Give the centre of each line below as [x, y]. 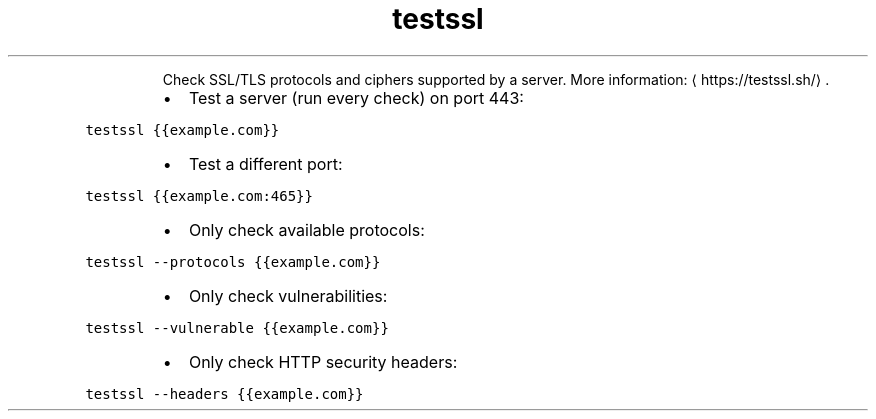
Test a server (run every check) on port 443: [356, 97]
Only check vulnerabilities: [288, 295]
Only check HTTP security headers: [323, 361]
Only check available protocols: [306, 229]
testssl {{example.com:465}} [199, 195]
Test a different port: [265, 163]
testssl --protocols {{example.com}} [233, 261]
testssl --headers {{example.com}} [224, 393]
